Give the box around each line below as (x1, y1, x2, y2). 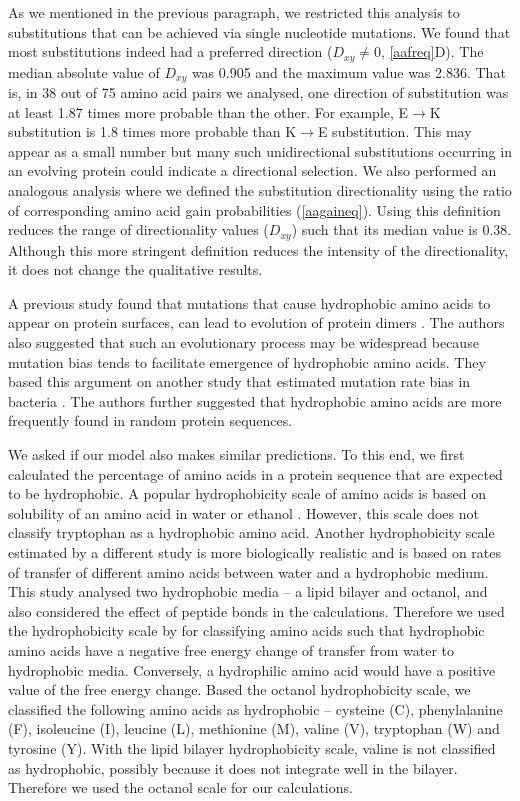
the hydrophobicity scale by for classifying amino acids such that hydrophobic (8, 620, 485, 641)
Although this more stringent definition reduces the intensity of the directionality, (8, 239, 509, 260)
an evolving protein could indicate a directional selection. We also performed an (8, 160, 497, 181)
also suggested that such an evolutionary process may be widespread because (8, 332, 479, 353)
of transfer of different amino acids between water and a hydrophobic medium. (8, 561, 489, 582)
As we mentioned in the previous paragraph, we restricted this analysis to (8, 2, 460, 22)
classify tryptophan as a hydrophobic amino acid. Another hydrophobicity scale (8, 522, 495, 543)
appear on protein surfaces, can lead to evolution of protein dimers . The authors (8, 312, 505, 333)
